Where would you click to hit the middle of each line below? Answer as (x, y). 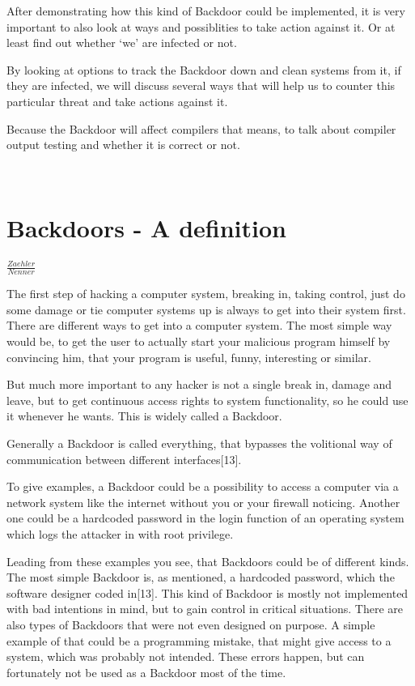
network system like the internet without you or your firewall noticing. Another (203, 502)
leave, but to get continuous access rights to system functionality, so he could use (207, 400)
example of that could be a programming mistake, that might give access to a (199, 640)
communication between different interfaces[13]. (124, 459)
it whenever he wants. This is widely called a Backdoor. (144, 416)
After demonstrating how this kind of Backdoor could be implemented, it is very (206, 11)
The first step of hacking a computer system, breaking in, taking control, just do (206, 294)
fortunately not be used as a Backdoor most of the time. (146, 672)
